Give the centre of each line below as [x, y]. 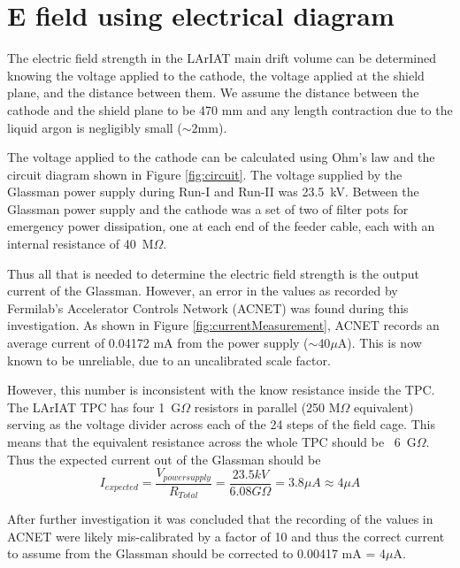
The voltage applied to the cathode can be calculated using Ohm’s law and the [221, 157]
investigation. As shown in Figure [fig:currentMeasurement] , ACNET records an [223, 325]
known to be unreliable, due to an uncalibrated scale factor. [169, 360]
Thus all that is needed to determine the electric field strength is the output [213, 273]
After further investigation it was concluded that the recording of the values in [220, 519]
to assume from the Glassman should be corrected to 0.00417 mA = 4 [196, 553]
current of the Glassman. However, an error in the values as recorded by [203, 291]
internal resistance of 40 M [80, 244]
